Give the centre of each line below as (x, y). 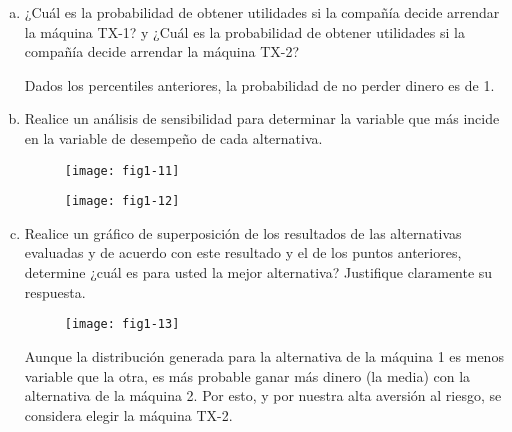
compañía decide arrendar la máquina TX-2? (162, 51)
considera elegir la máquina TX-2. (128, 414)
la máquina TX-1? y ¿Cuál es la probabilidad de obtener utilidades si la (244, 31)
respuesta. (55, 291)
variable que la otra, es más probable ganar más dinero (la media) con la (247, 375)
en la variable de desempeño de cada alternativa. (173, 137)
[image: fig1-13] (122, 324)
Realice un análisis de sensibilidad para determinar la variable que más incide (262, 118)
